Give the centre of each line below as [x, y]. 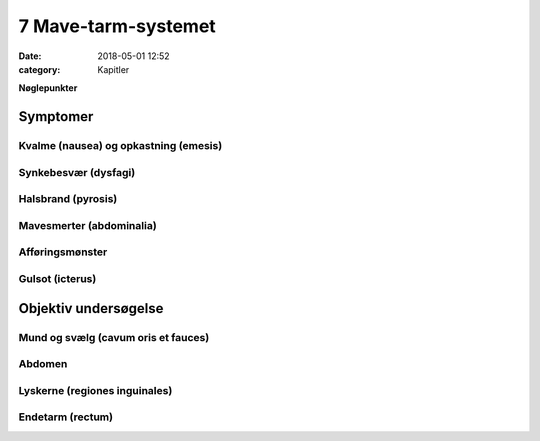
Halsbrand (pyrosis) [68, 199]
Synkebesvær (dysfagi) [77, 172]
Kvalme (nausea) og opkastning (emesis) [120, 146]
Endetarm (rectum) [66, 417]
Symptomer [56, 116]
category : [39, 69]
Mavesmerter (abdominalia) [87, 225]
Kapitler [113, 69]
